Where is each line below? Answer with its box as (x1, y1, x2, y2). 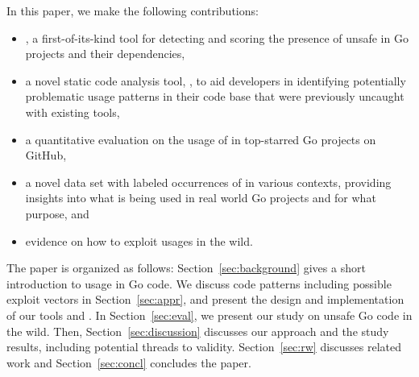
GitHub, (25, 147, 67, 164)
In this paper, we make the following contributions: (6, 2, 259, 19)
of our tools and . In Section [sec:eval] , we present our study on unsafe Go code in (6, 306, 413, 323)
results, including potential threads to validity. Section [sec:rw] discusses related (6, 338, 402, 355)
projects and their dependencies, (25, 45, 185, 62)
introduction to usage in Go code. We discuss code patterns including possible (6, 275, 392, 292)
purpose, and (25, 205, 89, 222)
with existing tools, (25, 103, 120, 120)
